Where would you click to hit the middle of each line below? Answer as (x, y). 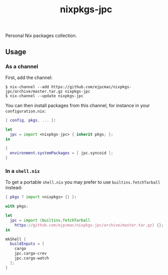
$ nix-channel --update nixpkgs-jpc (44, 96)
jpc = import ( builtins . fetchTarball (50, 220)
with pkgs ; (17, 206)
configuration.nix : (26, 111)
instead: (14, 188)
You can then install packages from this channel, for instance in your (78, 105)
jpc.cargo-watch (32, 258)
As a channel (22, 66)
